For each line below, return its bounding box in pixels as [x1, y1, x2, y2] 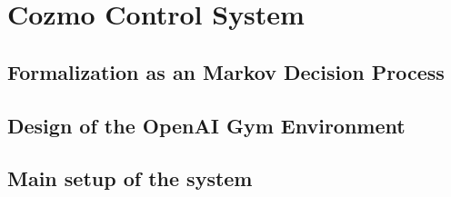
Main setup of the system [7, 164, 253, 192]
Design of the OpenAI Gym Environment [7, 111, 406, 139]
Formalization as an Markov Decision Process [7, 57, 445, 85]
